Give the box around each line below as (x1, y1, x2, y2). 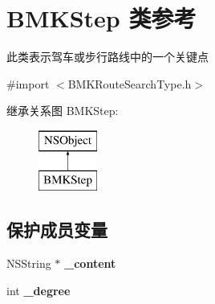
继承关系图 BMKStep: (6, 102, 119, 119)
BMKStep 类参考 (6, 2, 197, 35)
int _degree (6, 281, 71, 298)
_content (64, 255, 116, 272)
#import (6, 75, 50, 92)
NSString (6, 255, 51, 272)
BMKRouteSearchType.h (67, 75, 192, 92)
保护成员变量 (6, 217, 107, 242)
